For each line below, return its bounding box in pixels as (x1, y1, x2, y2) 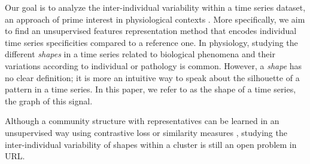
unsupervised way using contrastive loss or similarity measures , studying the (5, 126, 287, 138)
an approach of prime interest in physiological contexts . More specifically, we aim (5, 13, 305, 25)
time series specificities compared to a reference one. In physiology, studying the (5, 36, 298, 48)
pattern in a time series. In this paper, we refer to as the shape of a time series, (5, 83, 296, 95)
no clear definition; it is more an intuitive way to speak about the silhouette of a (5, 71, 300, 83)
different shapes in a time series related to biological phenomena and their (5, 48, 275, 60)
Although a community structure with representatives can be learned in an (5, 115, 279, 127)
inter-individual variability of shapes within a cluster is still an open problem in (5, 138, 297, 150)
